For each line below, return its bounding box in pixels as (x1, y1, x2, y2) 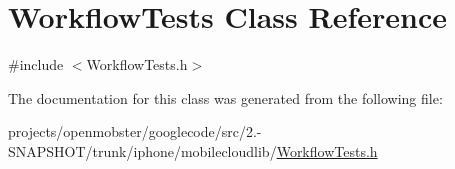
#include (8, 54, 64, 75)
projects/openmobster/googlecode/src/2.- (8, 121, 262, 142)
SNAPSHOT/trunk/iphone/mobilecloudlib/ (8, 140, 277, 161)
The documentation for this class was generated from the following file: (8, 87, 443, 108)
